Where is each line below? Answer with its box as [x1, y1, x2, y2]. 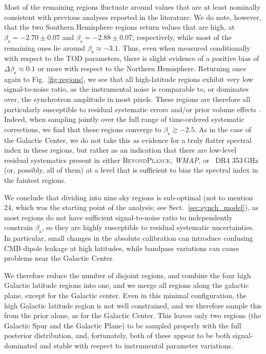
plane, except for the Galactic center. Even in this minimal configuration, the [4, 290, 247, 301]
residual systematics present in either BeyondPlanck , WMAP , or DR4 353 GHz [4, 154, 258, 165]
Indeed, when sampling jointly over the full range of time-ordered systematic [4, 114, 244, 124]
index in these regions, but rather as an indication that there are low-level [4, 144, 237, 155]
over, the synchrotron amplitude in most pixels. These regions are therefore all [4, 93, 251, 104]
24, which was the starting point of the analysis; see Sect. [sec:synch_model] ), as [4, 202, 259, 213]
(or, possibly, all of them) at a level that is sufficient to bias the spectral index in [4, 164, 258, 175]
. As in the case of [194, 123, 252, 134]
